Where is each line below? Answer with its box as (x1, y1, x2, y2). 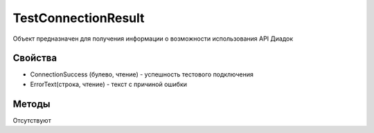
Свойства (12, 52, 57, 64)
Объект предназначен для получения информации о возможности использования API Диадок (12, 34, 294, 43)
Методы (12, 98, 51, 110)
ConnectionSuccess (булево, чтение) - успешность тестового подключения (30, 70, 254, 79)
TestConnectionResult (12, 10, 145, 25)
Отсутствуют (12, 116, 51, 124)
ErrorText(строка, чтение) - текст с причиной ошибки (30, 80, 187, 88)
